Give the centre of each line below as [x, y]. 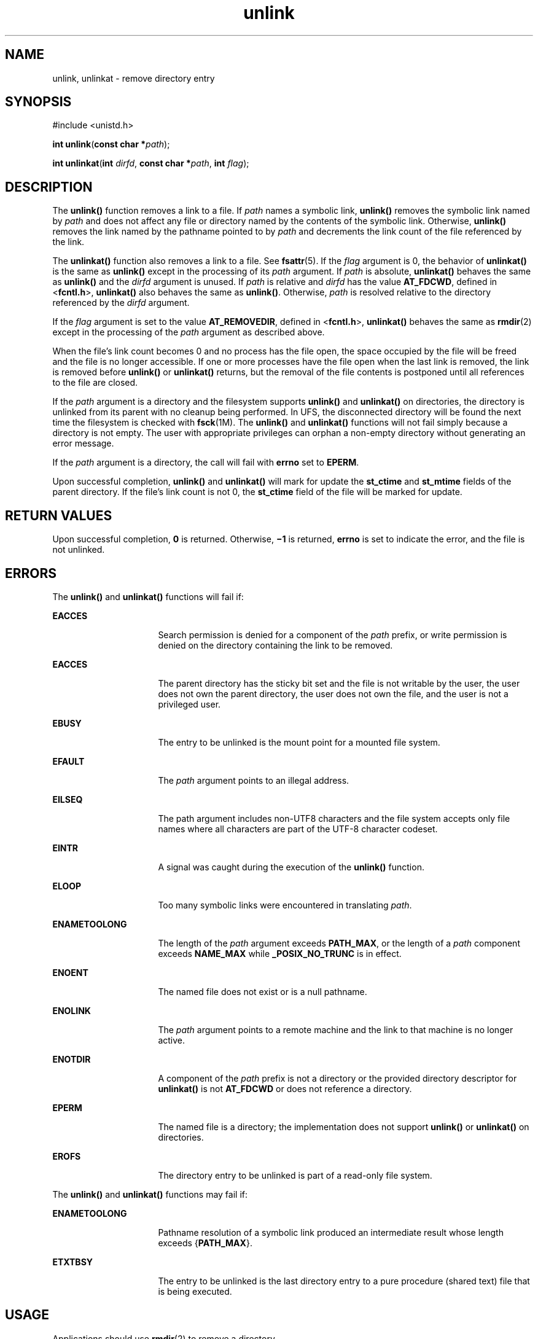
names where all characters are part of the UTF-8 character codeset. [298, 829]
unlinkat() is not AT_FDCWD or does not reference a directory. [285, 1088]
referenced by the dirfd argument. [121, 303]
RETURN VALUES [59, 515]
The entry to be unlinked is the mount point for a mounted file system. [299, 742]
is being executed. [195, 1291]
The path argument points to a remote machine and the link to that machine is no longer [336, 1029]
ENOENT [70, 972]
